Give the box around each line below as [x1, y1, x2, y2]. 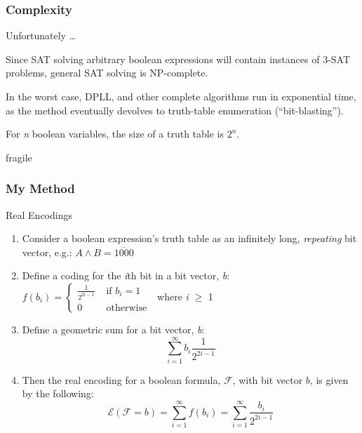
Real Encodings [6, 207, 72, 222]
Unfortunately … [6, 28, 76, 43]
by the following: [22, 386, 94, 401]
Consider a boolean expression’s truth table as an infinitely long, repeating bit [22, 231, 357, 246]
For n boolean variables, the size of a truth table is [6, 126, 224, 141]
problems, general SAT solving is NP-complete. [6, 65, 208, 80]
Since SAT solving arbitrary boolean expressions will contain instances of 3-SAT [6, 51, 351, 66]
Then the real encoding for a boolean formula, [22, 372, 221, 387]
